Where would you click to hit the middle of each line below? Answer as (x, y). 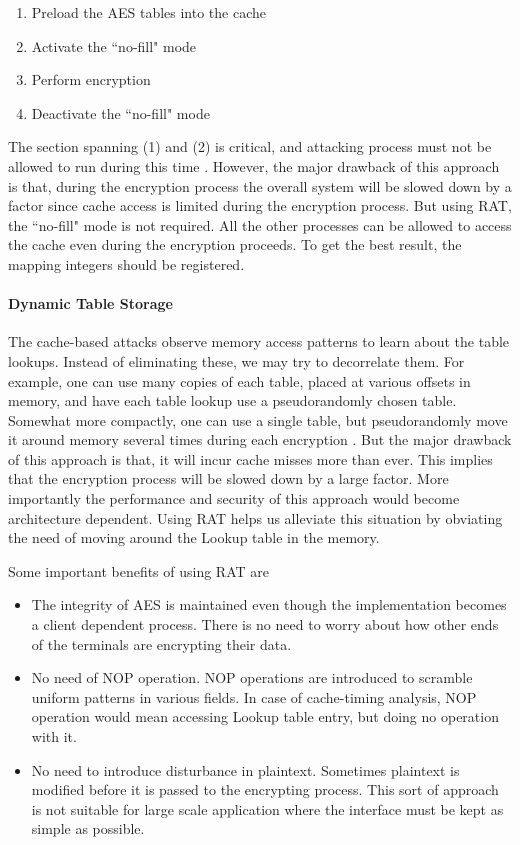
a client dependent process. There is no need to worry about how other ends (265, 624)
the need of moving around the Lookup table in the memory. (194, 537)
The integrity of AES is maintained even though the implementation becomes (269, 604)
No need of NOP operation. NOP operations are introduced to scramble (252, 677)
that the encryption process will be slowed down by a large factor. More (228, 478)
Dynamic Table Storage (90, 303)
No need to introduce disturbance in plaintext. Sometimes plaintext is (245, 769)
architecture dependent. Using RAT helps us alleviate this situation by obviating (255, 517)
